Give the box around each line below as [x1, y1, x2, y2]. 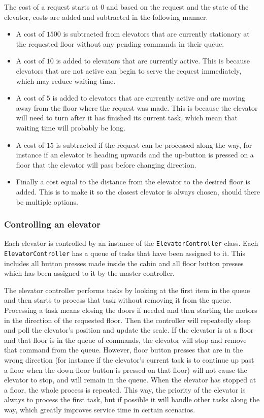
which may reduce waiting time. [16, 75, 116, 86]
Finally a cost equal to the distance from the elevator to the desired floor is [16, 176, 250, 187]
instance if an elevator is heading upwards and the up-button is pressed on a [16, 149, 254, 160]
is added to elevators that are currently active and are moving [52, 92, 245, 103]
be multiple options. [16, 196, 79, 207]
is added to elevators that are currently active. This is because [56, 55, 250, 66]
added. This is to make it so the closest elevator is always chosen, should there [16, 186, 260, 197]
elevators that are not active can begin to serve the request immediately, [16, 65, 242, 76]
